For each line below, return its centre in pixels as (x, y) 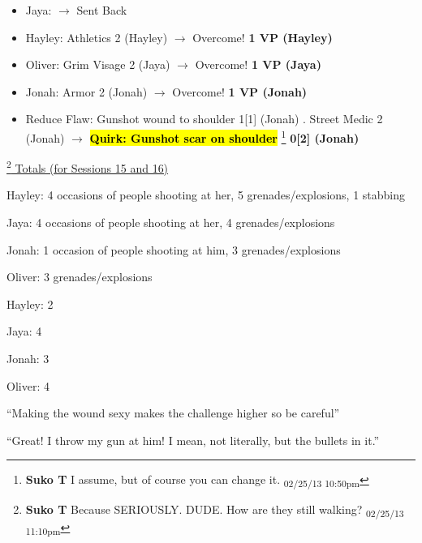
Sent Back (102, 10)
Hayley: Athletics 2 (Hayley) (97, 37)
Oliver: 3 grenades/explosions (80, 277)
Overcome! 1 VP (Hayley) (263, 37)
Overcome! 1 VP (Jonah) (240, 91)
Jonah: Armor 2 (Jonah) (86, 91)
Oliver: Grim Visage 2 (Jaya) (98, 64)
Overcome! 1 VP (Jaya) (258, 64)
